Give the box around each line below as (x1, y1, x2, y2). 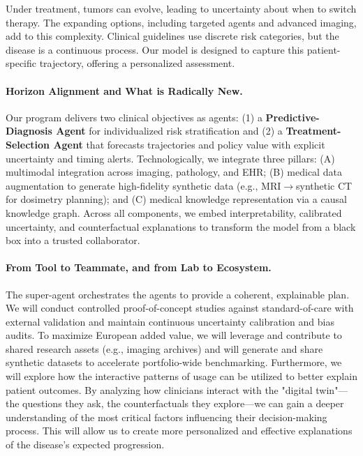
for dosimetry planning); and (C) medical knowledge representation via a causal (6, 192, 347, 206)
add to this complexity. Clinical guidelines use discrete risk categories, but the (6, 29, 339, 43)
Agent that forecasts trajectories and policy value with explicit (53, 137, 325, 151)
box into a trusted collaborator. (6, 233, 140, 248)
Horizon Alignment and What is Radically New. (6, 83, 243, 98)
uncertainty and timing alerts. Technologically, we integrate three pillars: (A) (6, 151, 335, 165)
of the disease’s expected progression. (6, 437, 165, 452)
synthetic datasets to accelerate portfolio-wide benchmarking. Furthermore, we (6, 355, 342, 370)
